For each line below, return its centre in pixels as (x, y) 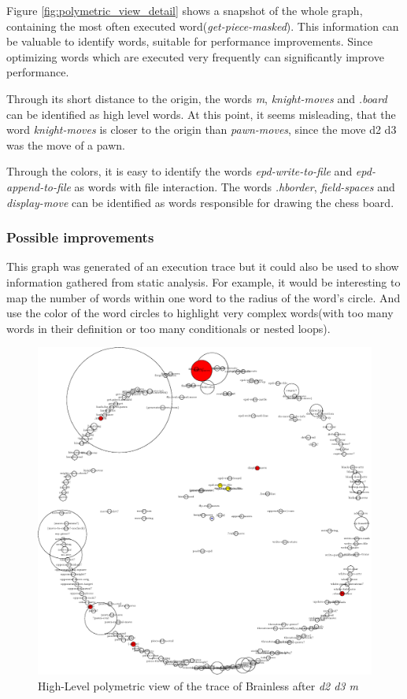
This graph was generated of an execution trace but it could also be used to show (203, 266)
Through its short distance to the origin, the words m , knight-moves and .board (197, 98)
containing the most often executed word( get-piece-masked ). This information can (203, 26)
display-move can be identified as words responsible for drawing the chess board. (200, 202)
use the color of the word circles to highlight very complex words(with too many (200, 313)
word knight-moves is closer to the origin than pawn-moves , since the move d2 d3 (202, 129)
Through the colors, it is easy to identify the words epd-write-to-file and (179, 171)
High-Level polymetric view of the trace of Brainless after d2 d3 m (198, 686)
